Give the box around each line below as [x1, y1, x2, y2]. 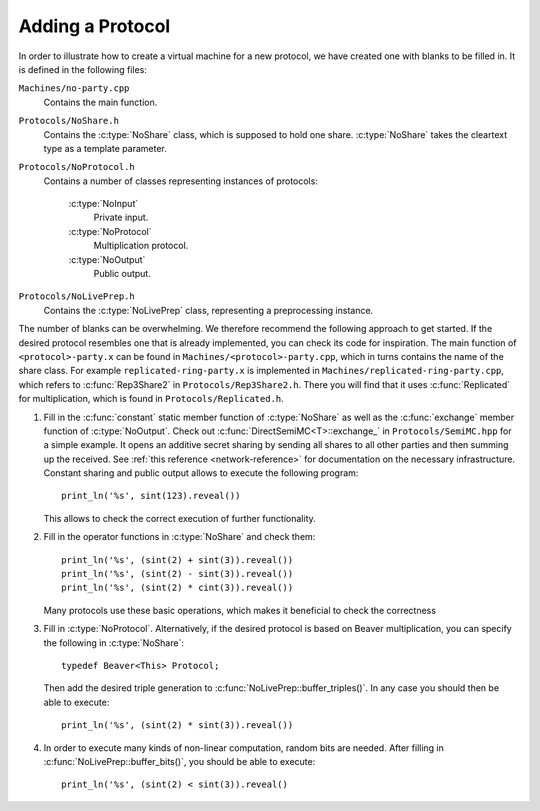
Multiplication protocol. [93, 240, 189, 252]
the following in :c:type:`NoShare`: [43, 636, 185, 649]
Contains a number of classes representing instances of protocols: [43, 175, 319, 187]
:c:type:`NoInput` [68, 198, 139, 210]
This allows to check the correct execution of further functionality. [43, 512, 317, 524]
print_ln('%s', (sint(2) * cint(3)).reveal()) [61, 582, 294, 594]
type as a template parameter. [43, 142, 167, 154]
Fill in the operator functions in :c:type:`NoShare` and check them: [43, 531, 316, 543]
